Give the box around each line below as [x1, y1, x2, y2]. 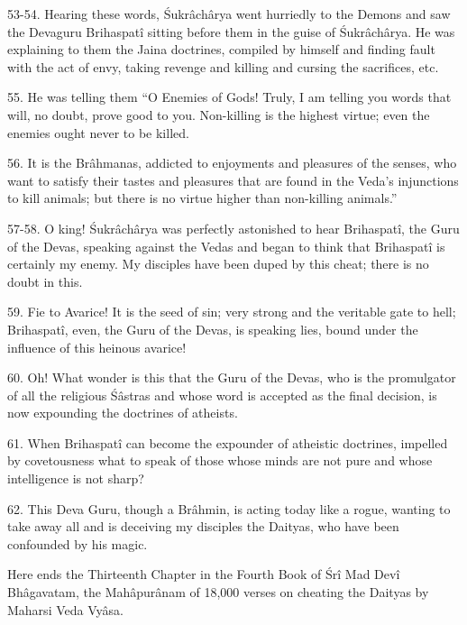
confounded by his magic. [7, 534, 148, 553]
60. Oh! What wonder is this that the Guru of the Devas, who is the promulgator [7, 368, 456, 387]
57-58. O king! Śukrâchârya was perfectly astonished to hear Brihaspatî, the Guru [7, 218, 460, 237]
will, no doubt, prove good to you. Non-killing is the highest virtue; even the [7, 105, 430, 124]
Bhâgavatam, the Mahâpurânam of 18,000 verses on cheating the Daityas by [7, 583, 429, 602]
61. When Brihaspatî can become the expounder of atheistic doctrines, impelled [7, 433, 448, 452]
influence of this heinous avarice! [7, 337, 187, 356]
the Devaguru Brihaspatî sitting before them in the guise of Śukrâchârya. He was [7, 22, 455, 41]
